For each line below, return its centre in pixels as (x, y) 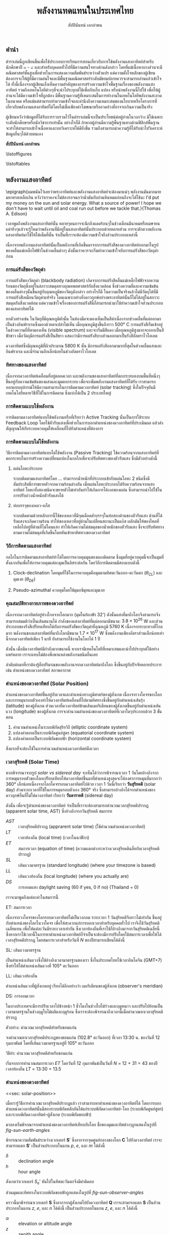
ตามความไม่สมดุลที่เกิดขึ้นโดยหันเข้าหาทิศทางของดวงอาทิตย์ (61, 533)
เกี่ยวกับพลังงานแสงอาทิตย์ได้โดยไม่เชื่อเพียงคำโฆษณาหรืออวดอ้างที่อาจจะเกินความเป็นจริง (79, 107)
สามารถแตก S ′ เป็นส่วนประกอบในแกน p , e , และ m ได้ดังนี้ (55, 1145)
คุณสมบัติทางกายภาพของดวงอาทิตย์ (40, 604)
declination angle (36, 1161)
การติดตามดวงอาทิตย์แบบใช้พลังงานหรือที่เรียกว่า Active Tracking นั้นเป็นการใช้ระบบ (78, 417)
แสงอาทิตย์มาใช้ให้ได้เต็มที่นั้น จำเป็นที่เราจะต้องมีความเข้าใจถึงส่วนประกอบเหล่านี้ (72, 235)
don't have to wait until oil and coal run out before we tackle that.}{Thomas (83, 208)
